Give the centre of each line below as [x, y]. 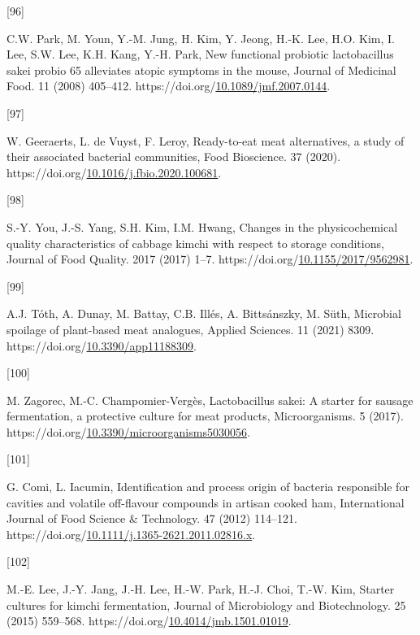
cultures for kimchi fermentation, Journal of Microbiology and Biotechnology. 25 [206, 605]
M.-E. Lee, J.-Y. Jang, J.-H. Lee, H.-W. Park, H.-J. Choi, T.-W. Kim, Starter [201, 589]
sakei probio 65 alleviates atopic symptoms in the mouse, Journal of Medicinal [201, 70]
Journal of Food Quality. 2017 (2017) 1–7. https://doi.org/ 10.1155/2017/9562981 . [210, 259]
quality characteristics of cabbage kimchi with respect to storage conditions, [195, 243]
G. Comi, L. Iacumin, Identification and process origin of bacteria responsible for [208, 487]
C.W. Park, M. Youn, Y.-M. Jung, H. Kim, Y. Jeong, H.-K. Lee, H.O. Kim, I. [201, 38]
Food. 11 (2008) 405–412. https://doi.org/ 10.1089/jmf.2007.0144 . [169, 86]
